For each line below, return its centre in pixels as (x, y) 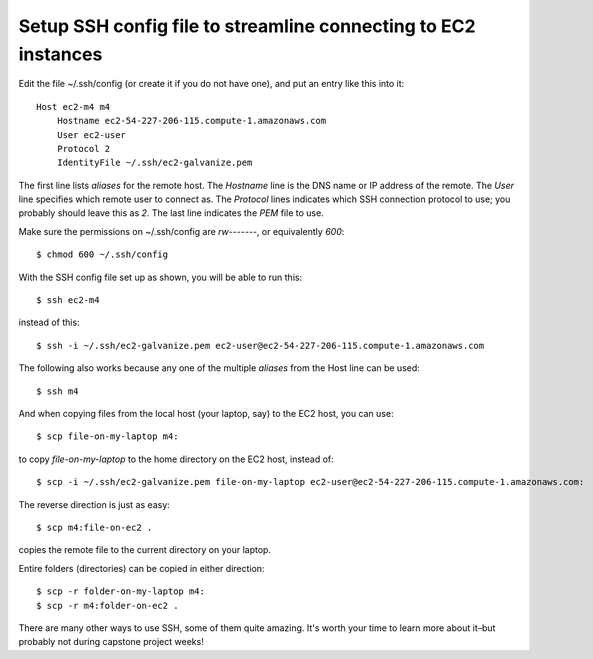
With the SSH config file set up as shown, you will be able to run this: (160, 277)
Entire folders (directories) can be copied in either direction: (141, 568)
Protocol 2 (83, 148)
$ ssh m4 (57, 391)
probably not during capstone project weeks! (111, 642)
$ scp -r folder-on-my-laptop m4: (120, 591)
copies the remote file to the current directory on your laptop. (145, 550)
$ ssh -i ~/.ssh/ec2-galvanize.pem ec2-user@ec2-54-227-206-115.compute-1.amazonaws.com (260, 345)
